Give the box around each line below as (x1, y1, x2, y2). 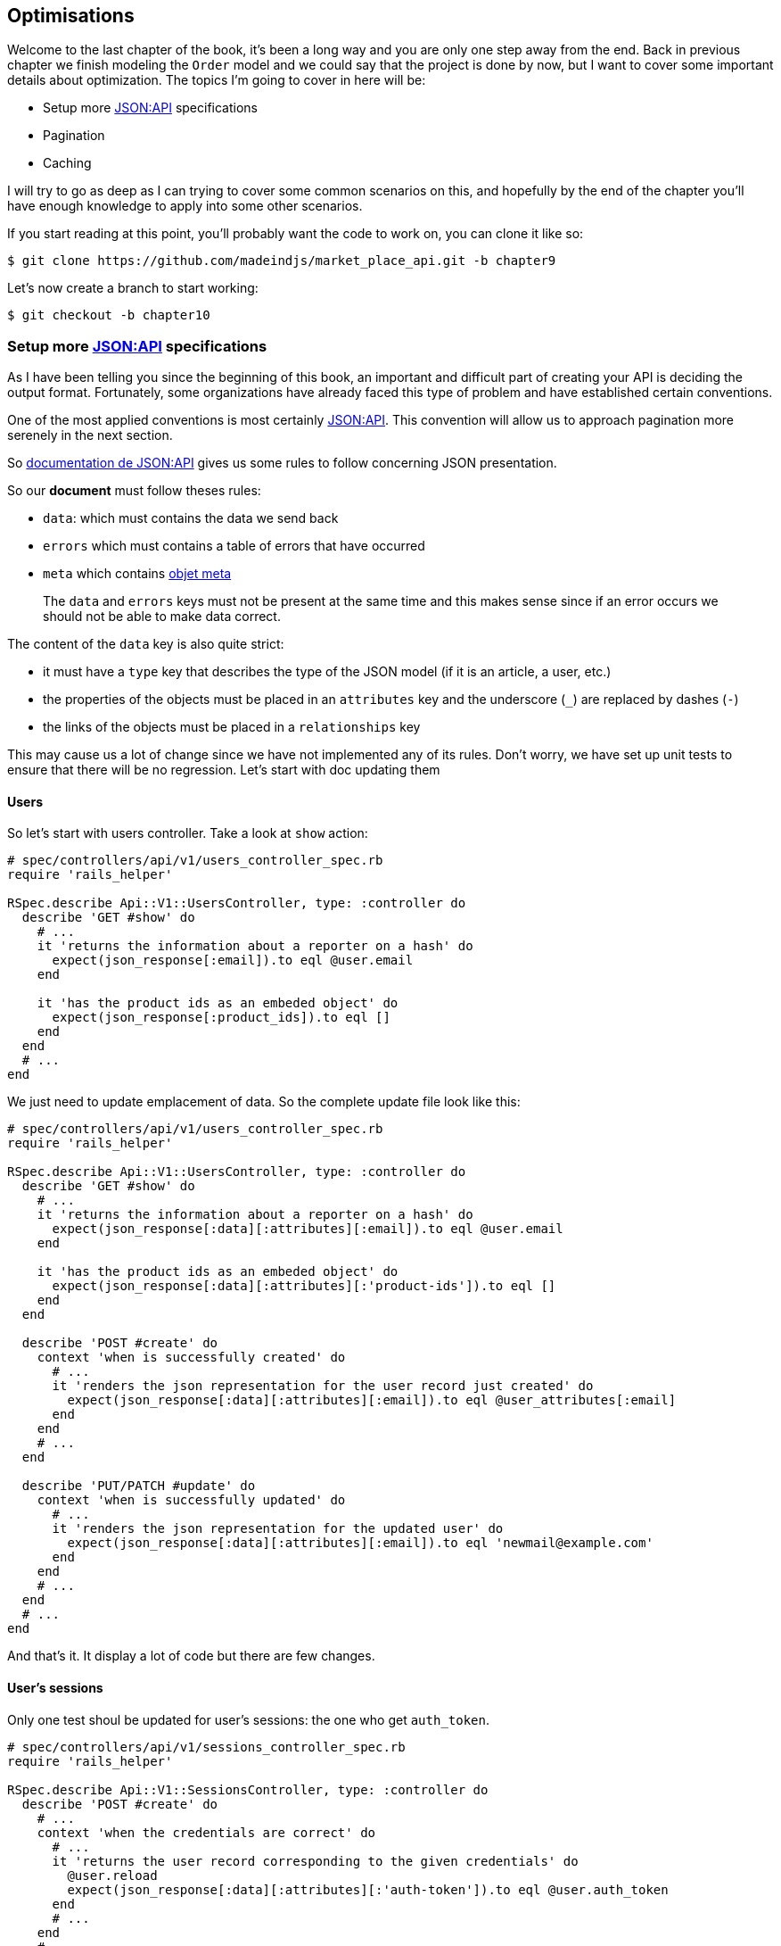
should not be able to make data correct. (43, 609, 281, 625)
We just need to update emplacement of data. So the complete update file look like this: (7, 1094, 521, 1110)
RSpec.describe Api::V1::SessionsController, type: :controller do (7, 1782, 489, 1797)
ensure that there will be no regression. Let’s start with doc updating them (7, 762, 440, 778)
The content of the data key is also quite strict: (7, 636, 284, 652)
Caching (43, 155, 92, 171)
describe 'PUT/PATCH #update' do (21, 1478, 256, 1494)
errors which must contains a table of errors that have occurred (43, 538, 425, 554)
